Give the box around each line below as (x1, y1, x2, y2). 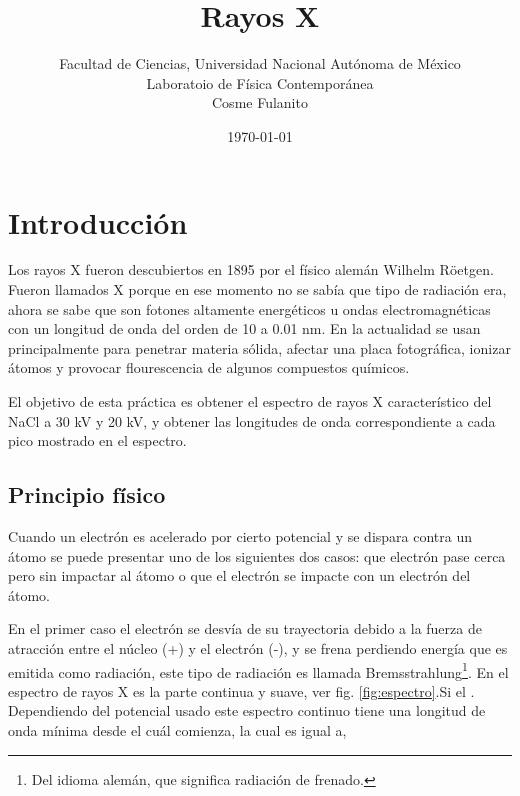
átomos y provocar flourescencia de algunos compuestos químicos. (8, 357, 410, 378)
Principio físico (8, 479, 166, 510)
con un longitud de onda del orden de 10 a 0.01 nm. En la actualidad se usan (8, 318, 481, 339)
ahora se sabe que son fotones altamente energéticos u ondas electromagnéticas (8, 298, 491, 319)
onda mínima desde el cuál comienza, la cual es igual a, (8, 719, 347, 740)
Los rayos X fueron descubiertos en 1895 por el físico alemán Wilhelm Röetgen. (8, 259, 494, 280)
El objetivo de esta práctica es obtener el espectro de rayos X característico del (8, 391, 492, 411)
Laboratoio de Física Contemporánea (146, 72, 374, 93)
